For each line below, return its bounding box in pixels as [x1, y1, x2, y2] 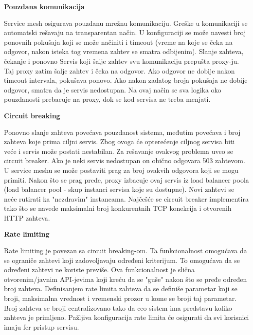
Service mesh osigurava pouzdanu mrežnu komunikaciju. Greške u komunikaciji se [4, 18, 248, 28]
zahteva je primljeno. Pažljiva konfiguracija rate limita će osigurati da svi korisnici [4, 312, 249, 322]
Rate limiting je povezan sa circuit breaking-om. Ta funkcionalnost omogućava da [4, 245, 247, 256]
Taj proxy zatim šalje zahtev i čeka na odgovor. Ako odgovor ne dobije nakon [4, 65, 235, 75]
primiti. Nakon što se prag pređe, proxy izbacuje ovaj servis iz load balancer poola [4, 174, 249, 185]
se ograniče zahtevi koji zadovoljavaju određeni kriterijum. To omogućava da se [4, 255, 240, 265]
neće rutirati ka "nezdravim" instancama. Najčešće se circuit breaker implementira [4, 193, 249, 204]
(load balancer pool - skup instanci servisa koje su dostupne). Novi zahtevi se [4, 184, 235, 194]
